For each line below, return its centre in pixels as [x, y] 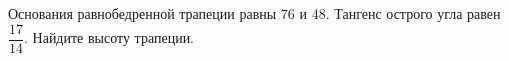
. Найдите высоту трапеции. [109, 37]
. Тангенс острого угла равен [413, 13]
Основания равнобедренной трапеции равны [142, 13]
